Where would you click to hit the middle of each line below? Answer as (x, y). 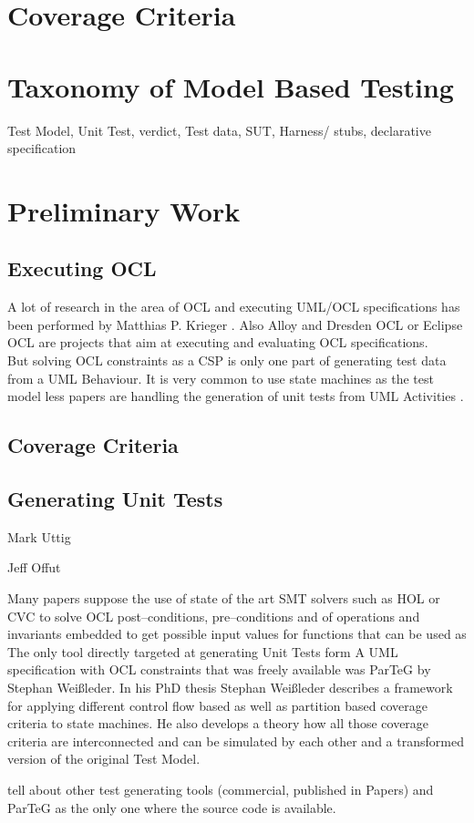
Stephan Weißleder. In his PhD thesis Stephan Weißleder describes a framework (230, 687)
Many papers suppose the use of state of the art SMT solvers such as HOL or (224, 598)
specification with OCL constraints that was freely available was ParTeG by (219, 669)
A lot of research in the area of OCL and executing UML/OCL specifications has (234, 307)
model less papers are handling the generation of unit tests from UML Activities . (236, 396)
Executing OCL (82, 268)
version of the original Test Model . (104, 759)
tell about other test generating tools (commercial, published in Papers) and (221, 789)
